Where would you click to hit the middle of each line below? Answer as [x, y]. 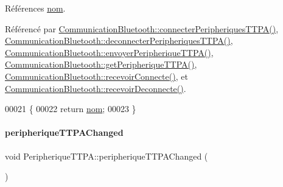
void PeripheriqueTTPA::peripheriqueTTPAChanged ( [107, 156]
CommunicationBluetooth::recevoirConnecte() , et [96, 76]
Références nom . [35, 8]
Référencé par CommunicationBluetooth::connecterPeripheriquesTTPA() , [142, 28]
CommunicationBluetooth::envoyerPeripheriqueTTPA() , [109, 52]
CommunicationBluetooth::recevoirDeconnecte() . [96, 88]
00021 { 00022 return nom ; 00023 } [71, 109]
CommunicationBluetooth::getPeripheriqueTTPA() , [101, 64]
